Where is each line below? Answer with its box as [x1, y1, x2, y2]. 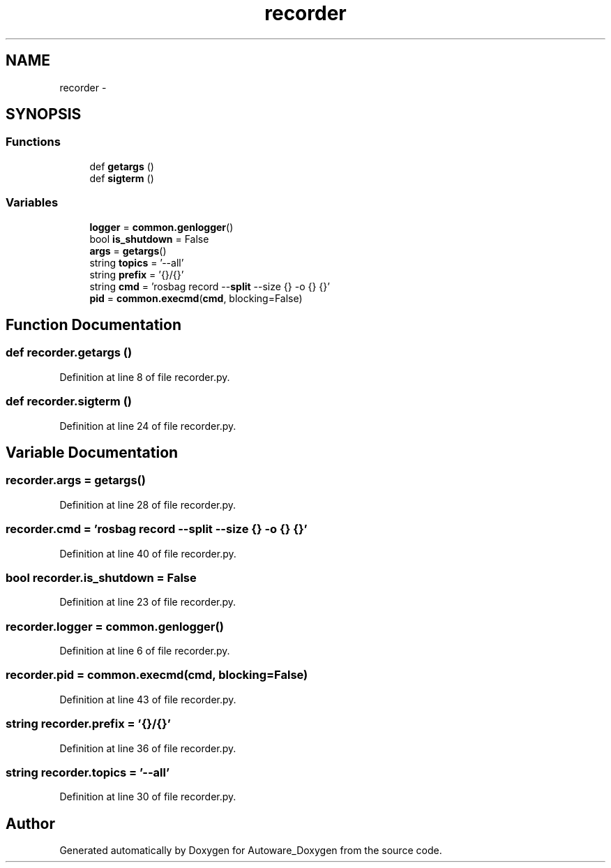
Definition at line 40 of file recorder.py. [59, 547, 236, 560]
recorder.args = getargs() [6, 473, 146, 488]
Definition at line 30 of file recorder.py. [59, 791, 236, 803]
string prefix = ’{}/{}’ [89, 268, 184, 280]
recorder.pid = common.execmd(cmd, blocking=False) [6, 668, 308, 682]
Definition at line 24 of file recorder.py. [59, 419, 236, 432]
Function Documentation [6, 315, 181, 334]
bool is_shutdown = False [89, 232, 209, 245]
